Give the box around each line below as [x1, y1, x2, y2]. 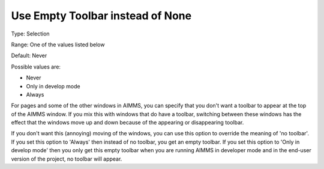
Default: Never [11, 52, 47, 60]
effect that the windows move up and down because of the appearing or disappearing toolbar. [11, 119, 244, 126]
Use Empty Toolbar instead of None [11, 9, 192, 22]
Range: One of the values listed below [11, 41, 105, 48]
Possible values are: [11, 63, 61, 70]
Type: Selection [11, 30, 50, 37]
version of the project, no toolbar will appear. [11, 155, 122, 162]
